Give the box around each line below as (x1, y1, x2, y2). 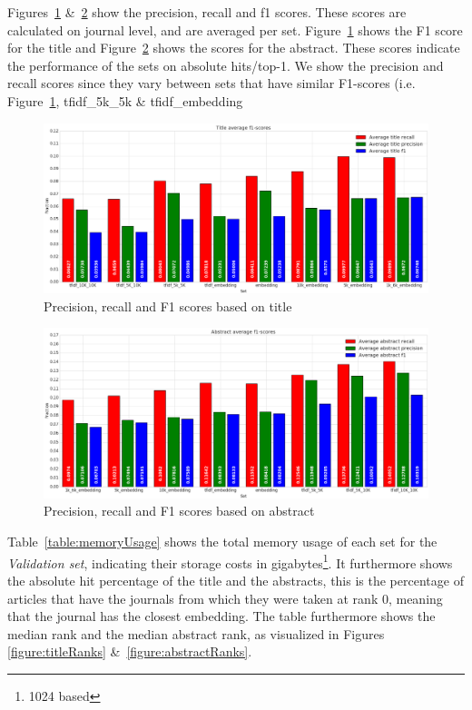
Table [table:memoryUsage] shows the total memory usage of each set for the (7, 532, 438, 551)
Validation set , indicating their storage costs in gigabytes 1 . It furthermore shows (7, 550, 453, 572)
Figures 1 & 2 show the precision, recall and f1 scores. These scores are (7, 3, 407, 21)
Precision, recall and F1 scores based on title (44, 296, 292, 315)
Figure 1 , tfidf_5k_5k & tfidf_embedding (7, 91, 243, 110)
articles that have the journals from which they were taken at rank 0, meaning (7, 588, 443, 607)
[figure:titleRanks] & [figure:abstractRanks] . (7, 642, 252, 661)
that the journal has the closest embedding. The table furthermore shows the (7, 606, 436, 626)
